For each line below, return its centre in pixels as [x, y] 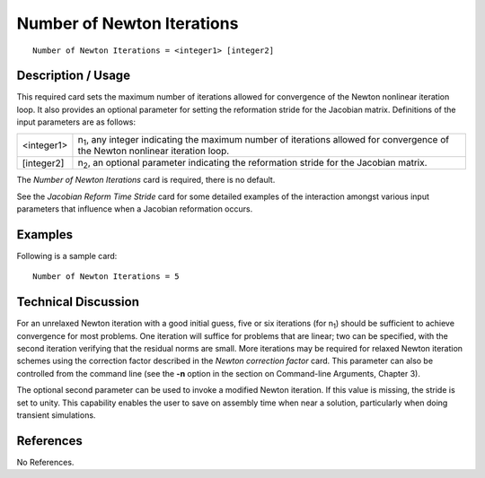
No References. [45, 462]
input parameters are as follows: [76, 122]
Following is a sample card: [67, 256]
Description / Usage [73, 76]
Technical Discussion [78, 302]
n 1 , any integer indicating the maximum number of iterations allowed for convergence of [263, 140]
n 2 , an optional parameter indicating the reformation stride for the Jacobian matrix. [252, 164]
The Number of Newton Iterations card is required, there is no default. [146, 180]
